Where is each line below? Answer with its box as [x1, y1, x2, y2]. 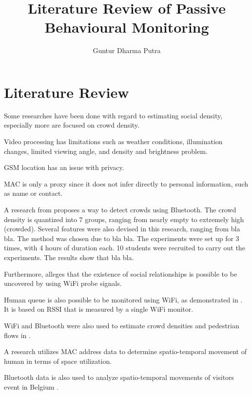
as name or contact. [4, 188, 63, 198]
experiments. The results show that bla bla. [4, 252, 134, 262]
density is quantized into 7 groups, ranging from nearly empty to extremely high [4, 214, 244, 224]
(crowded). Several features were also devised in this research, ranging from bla [4, 224, 240, 234]
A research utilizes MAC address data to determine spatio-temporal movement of [4, 346, 247, 357]
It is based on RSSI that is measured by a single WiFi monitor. [4, 304, 194, 314]
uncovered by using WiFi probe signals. [4, 278, 122, 288]
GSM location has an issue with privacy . [4, 162, 124, 172]
